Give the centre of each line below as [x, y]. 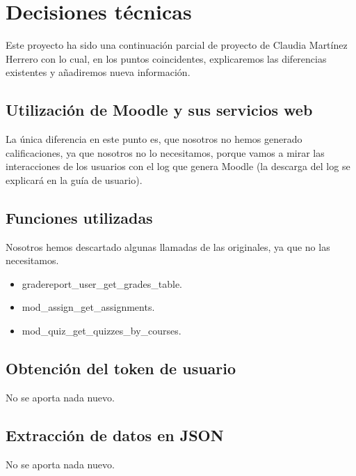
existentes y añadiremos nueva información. [98, 72]
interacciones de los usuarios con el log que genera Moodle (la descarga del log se [178, 166]
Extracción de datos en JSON [115, 435]
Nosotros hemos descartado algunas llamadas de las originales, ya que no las [168, 246]
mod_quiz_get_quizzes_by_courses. [102, 331]
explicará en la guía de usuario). [74, 179]
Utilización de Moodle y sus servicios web [159, 110]
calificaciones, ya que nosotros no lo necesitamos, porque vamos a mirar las [165, 152]
